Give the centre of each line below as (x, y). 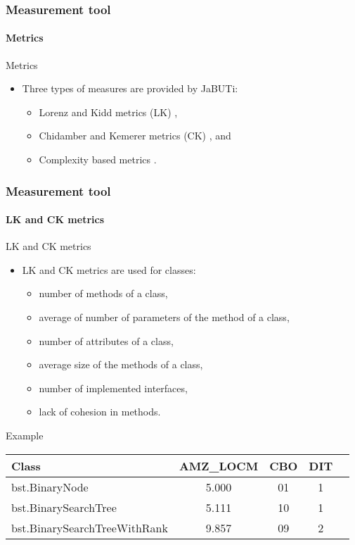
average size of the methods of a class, (121, 364)
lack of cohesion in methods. (100, 412)
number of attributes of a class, (106, 340)
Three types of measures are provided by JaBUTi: (130, 88)
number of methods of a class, (103, 293)
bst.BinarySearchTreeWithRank (90, 527)
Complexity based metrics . (98, 159)
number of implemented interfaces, (113, 388)
